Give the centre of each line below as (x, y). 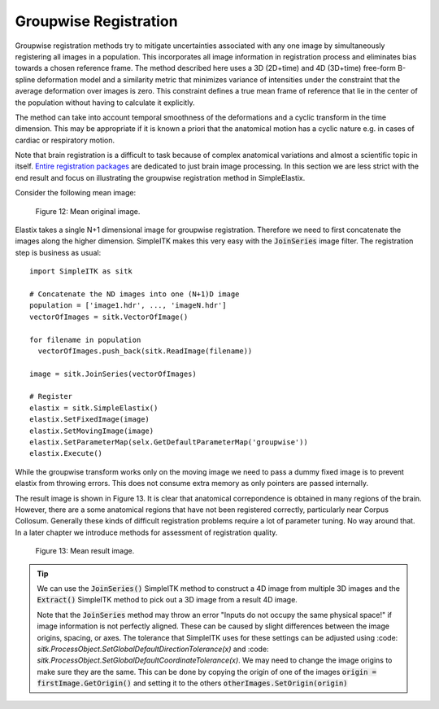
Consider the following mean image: (76, 193)
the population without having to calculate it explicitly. (105, 103)
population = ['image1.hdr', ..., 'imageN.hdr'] (128, 306)
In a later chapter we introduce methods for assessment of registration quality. (146, 532)
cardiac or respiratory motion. (65, 140)
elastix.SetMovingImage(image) (92, 431)
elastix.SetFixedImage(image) (90, 420)
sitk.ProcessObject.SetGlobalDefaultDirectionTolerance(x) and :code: (153, 649)
